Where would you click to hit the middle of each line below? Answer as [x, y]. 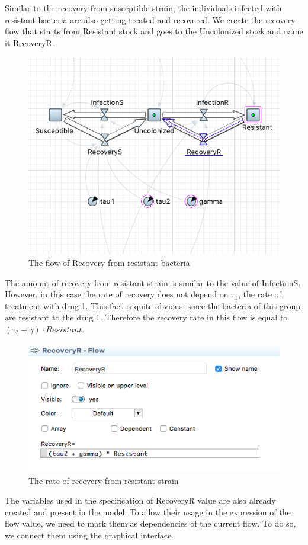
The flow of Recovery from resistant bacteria [109, 262]
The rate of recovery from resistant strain [104, 480]
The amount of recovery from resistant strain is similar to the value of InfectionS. [153, 282]
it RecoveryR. [30, 42]
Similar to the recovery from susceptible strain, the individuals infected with [143, 8]
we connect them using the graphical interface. [89, 535]
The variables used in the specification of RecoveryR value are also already [140, 500]
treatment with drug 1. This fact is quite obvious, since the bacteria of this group [153, 305]
